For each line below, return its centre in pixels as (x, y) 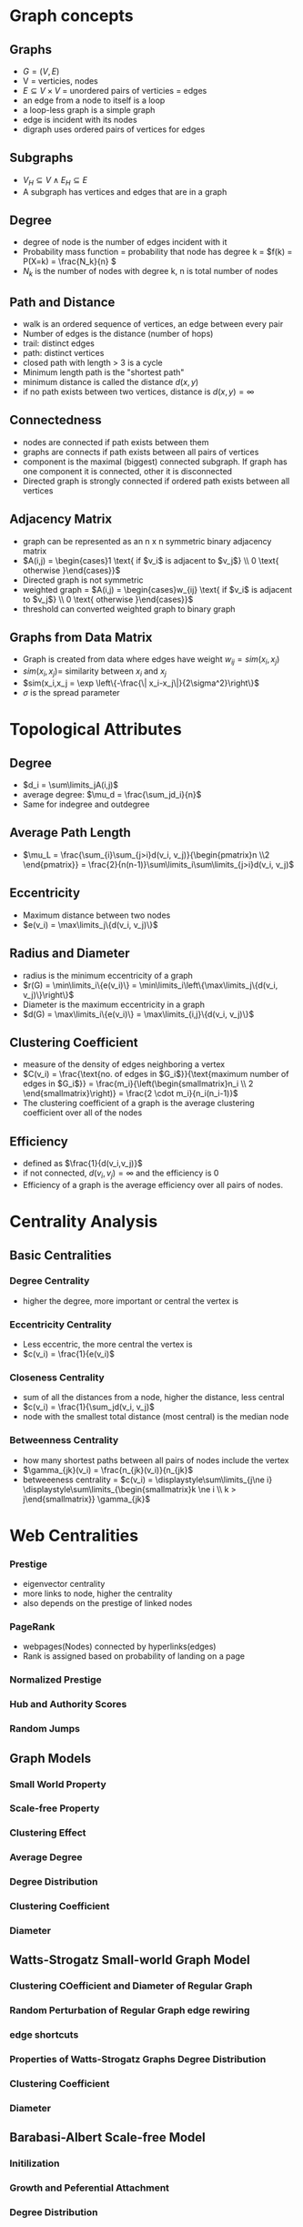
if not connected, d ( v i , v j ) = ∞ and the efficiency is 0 (121, 1174)
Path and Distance (62, 302)
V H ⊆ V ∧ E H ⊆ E (55, 181)
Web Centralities (74, 1536)
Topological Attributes (96, 730)
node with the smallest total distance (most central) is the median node (156, 1417)
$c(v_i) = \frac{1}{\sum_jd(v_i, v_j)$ (88, 1407)
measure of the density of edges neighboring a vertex (124, 1064)
